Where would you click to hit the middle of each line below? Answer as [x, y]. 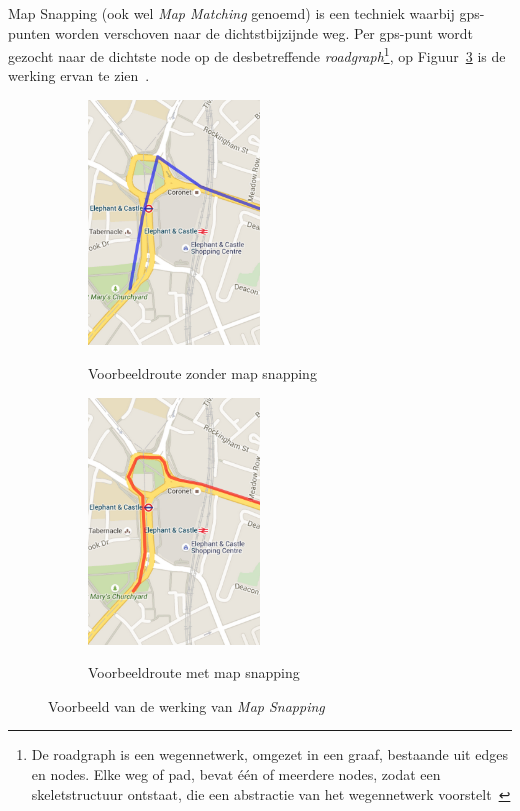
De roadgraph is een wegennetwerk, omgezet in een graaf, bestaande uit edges [269, 754]
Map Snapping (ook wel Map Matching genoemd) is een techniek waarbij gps [244, 13]
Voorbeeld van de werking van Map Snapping [186, 705]
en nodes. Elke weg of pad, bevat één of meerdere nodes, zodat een [236, 774]
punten [29, 32]
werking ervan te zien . [79, 75]
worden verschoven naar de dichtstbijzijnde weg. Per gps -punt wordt [264, 32]
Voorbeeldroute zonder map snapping [202, 372]
